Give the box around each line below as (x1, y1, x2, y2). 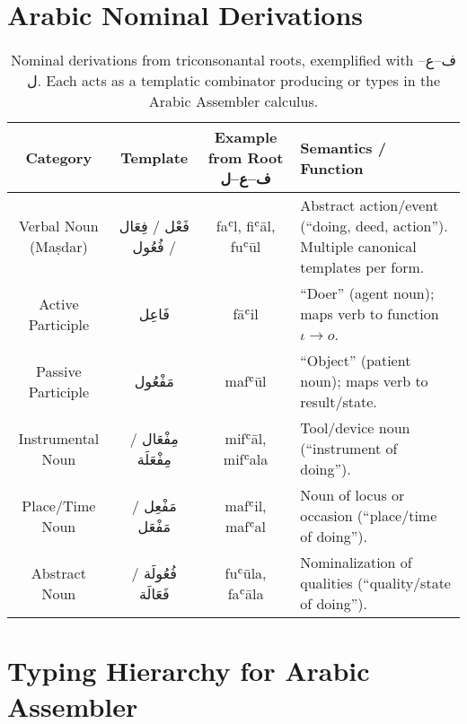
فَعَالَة (138, 582, 170, 604)
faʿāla (227, 582, 264, 604)
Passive (36, 360, 82, 381)
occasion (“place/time (300, 505, 437, 527)
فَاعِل (138, 303, 170, 325)
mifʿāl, (225, 427, 267, 449)
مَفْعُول (134, 371, 174, 392)
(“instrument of (300, 438, 398, 459)
